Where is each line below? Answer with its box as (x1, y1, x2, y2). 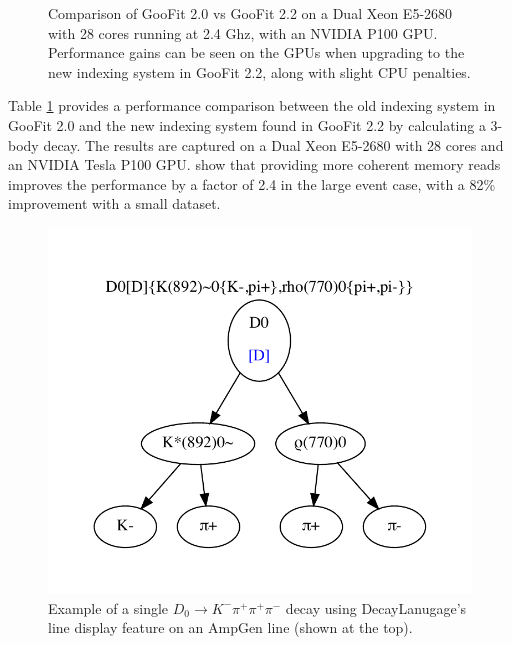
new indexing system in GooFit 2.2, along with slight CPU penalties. (48, 61, 471, 82)
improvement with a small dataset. (8, 193, 221, 214)
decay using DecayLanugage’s (285, 597, 467, 618)
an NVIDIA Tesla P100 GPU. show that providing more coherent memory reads (8, 154, 501, 175)
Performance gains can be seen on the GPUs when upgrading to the (48, 42, 465, 63)
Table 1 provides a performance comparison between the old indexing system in (8, 95, 496, 116)
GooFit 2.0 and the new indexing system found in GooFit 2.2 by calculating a (8, 114, 486, 135)
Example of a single (48, 597, 169, 618)
